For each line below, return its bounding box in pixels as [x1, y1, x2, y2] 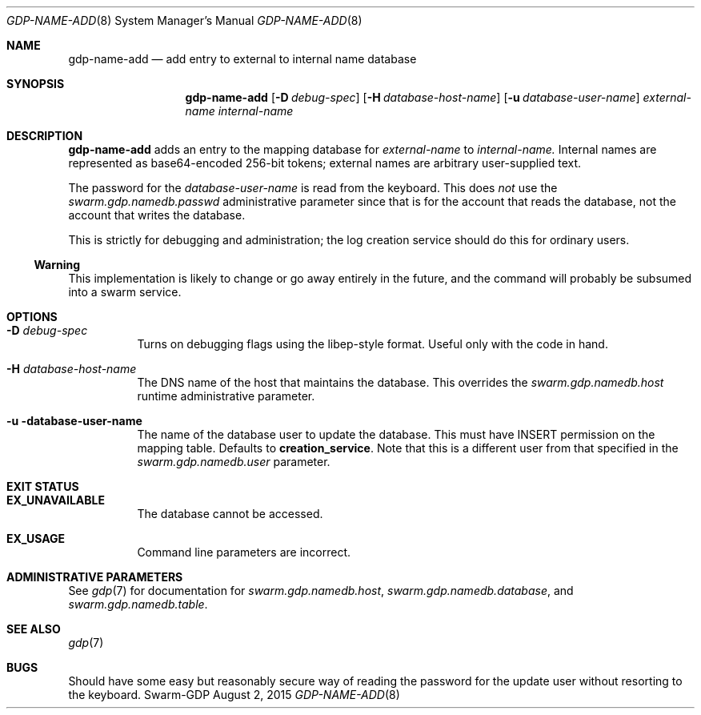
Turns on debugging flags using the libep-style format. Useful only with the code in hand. [137, 337, 608, 351]
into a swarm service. [68, 285, 182, 299]
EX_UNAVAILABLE [6, 493, 105, 507]
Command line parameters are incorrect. [137, 545, 351, 559]
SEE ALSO [6, 622, 61, 636]
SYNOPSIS [6, 77, 65, 90]
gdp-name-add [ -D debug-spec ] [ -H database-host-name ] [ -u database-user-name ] [185, 90, 640, 104]
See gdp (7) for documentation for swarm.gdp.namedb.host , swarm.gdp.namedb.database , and [68, 584, 574, 597]
